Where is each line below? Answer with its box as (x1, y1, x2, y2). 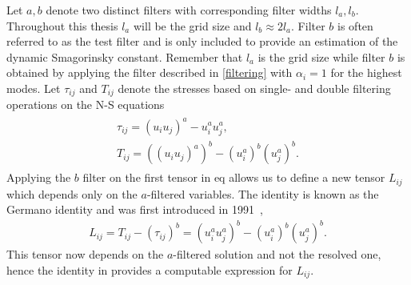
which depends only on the (6, 185, 138, 202)
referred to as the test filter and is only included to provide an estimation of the (6, 33, 398, 50)
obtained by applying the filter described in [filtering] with (6, 64, 293, 81)
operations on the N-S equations (6, 96, 165, 113)
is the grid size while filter (257, 48, 385, 65)
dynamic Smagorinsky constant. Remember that (6, 48, 243, 65)
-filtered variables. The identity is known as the (146, 185, 379, 202)
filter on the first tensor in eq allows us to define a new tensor (82, 169, 385, 186)
